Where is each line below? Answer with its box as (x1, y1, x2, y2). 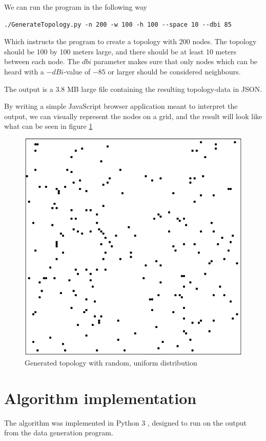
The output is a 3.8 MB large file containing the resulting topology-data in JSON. (4, 83, 262, 94)
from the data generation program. (4, 427, 113, 438)
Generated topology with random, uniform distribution (25, 357, 197, 368)
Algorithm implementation (4, 387, 197, 408)
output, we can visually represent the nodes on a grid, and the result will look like (4, 110, 262, 121)
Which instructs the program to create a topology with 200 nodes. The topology (4, 36, 257, 47)
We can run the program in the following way (4, 2, 147, 12)
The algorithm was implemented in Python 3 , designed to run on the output (4, 417, 247, 428)
